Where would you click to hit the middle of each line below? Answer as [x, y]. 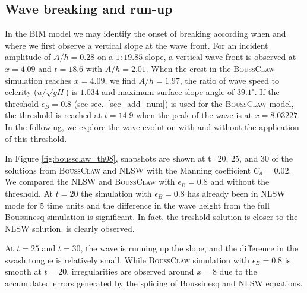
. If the [267, 92]
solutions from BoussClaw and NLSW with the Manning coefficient [128, 170]
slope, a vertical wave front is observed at [221, 57]
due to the [238, 271]
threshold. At [29, 193]
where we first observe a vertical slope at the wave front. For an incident [137, 45]
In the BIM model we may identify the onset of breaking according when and [145, 34]
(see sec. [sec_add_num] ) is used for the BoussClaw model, [184, 103]
